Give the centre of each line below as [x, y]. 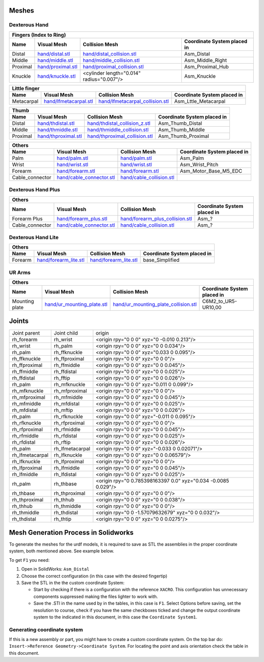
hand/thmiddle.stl [57, 130]
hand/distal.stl [54, 54]
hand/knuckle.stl [56, 76]
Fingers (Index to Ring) [39, 35]
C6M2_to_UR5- [220, 301]
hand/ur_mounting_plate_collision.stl [155, 304]
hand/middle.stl [55, 60]
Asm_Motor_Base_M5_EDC [211, 171]
